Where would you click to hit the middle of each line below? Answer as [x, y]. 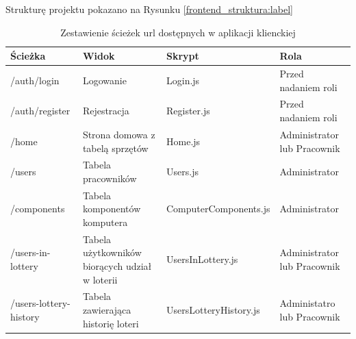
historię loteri [111, 323]
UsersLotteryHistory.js [213, 310]
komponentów [112, 209]
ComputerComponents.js [218, 209]
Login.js [183, 80]
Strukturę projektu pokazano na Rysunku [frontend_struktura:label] [149, 9]
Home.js [183, 141]
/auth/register [40, 111]
